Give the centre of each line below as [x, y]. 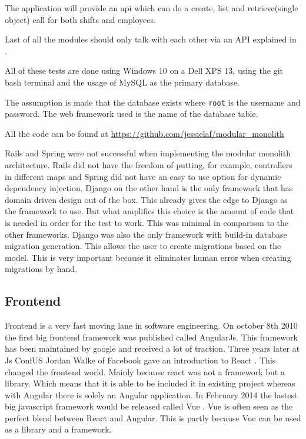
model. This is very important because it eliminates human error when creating [148, 257]
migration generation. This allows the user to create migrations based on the [143, 246]
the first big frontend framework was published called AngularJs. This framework [151, 337]
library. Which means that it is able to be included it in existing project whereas [150, 383]
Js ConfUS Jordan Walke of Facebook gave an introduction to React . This [140, 360]
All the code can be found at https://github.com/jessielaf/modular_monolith [144, 133]
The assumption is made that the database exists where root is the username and [153, 102]
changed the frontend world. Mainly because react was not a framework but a [145, 371]
